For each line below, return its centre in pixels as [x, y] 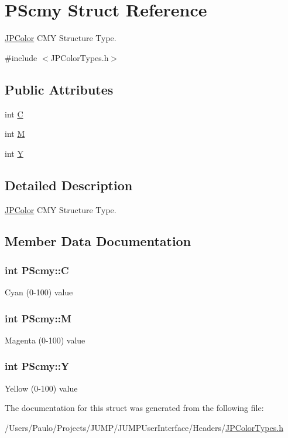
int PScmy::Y [37, 366]
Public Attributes [59, 89]
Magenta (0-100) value [45, 340]
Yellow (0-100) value [41, 388]
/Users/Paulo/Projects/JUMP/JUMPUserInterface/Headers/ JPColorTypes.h [144, 427]
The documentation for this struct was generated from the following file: [134, 408]
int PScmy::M [38, 318]
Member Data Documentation [98, 241]
